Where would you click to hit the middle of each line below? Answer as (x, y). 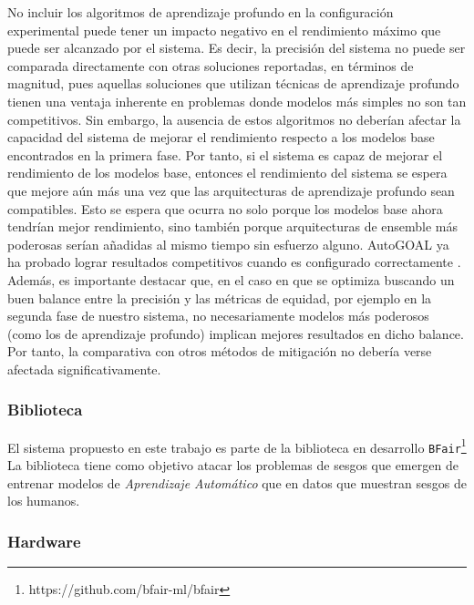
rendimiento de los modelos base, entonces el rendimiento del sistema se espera (227, 173)
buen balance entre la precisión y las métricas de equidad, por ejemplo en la (220, 297)
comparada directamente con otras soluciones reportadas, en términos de (211, 65)
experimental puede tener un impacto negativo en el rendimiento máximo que (224, 30)
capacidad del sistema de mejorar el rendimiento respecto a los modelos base (221, 137)
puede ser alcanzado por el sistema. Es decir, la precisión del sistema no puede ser (237, 48)
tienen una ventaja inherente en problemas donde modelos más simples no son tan (237, 101)
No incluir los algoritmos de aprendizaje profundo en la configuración (201, 12)
